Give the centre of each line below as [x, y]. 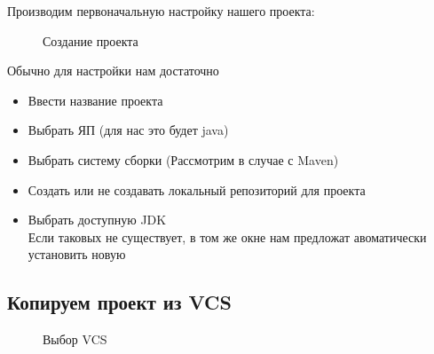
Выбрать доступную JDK [97, 220]
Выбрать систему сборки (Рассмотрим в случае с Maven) [183, 159]
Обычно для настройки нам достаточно [113, 71]
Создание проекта [91, 40]
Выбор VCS [75, 339]
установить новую [77, 254]
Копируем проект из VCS [119, 302]
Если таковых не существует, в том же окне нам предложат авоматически [227, 236]
